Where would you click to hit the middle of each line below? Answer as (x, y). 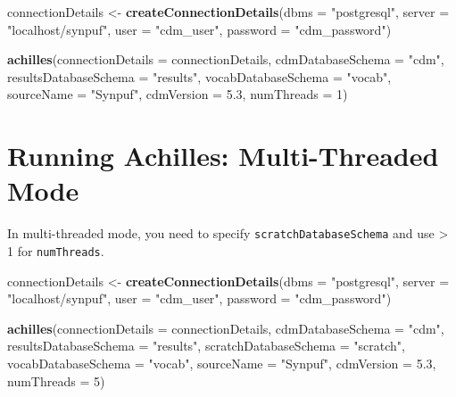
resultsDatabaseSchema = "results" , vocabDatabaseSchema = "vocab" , (199, 76)
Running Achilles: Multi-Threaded (223, 156)
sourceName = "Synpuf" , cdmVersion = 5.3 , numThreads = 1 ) (178, 94)
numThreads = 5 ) (56, 380)
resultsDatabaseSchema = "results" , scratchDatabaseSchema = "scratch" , (207, 346)
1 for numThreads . (56, 250)
